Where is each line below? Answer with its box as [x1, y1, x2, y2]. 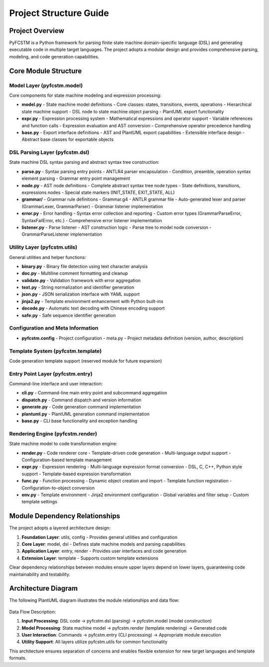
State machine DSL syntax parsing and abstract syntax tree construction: [9, 159, 159, 165]
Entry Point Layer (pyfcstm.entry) [9, 370, 93, 377]
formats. [9, 655, 27, 661]
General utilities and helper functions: [9, 254, 87, 260]
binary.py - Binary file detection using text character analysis [21, 263, 148, 269]
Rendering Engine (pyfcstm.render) [9, 430, 97, 437]
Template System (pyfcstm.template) [9, 347, 102, 354]
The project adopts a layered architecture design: [9, 525, 111, 531]
